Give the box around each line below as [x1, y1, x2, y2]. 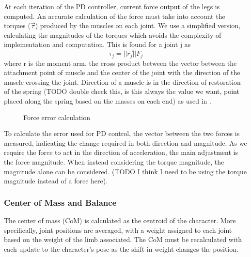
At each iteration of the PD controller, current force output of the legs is [4, 1, 220, 11]
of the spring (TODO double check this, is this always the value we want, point [4, 86, 239, 96]
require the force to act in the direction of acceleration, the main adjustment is [4, 147, 238, 157]
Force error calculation [23, 112, 91, 122]
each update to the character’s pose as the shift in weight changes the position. [4, 243, 238, 254]
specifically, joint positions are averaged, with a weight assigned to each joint [4, 225, 232, 235]
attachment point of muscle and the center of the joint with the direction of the [4, 67, 240, 77]
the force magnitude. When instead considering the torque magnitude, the [4, 156, 224, 166]
